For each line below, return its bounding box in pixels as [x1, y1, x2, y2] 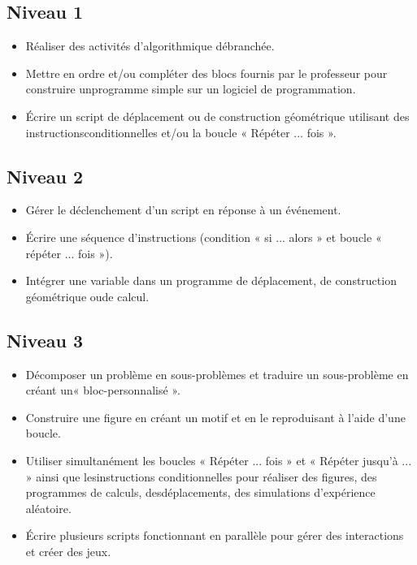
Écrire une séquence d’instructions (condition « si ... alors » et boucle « [25, 228, 382, 245]
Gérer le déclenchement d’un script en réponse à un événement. [25, 201, 341, 218]
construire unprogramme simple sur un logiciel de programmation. [25, 80, 356, 97]
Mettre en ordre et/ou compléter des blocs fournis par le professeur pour [25, 64, 388, 81]
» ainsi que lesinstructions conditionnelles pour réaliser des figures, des [25, 468, 377, 485]
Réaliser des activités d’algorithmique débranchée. [25, 37, 275, 54]
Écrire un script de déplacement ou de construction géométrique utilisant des [25, 107, 410, 124]
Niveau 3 [7, 327, 84, 352]
